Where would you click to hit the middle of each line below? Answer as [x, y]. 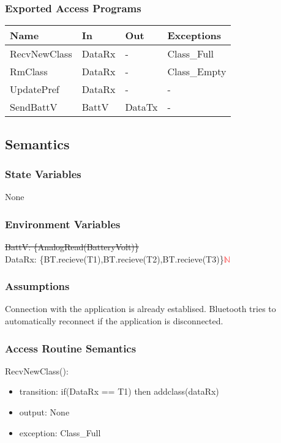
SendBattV [34, 107]
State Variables [43, 173]
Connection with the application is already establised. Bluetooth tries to [140, 309]
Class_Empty [197, 72]
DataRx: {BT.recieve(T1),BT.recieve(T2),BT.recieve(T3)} [114, 259]
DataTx [141, 107]
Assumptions [37, 286]
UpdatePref [35, 89]
